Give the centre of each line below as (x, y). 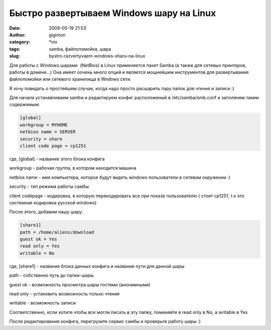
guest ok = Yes (38, 239)
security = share (41, 139)
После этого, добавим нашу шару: (46, 212)
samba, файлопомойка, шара (80, 49)
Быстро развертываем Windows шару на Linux (113, 13)
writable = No (37, 253)
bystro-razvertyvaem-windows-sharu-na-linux (97, 56)
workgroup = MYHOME (44, 125)
